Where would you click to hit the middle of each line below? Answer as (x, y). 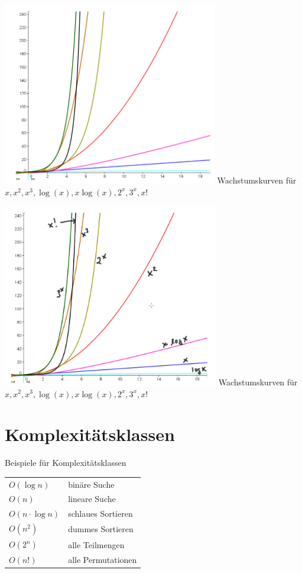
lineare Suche (92, 499)
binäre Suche (91, 484)
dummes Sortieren (101, 529)
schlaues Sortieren (100, 514)
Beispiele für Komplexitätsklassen (66, 463)
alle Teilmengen (96, 544)
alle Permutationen (103, 559)
